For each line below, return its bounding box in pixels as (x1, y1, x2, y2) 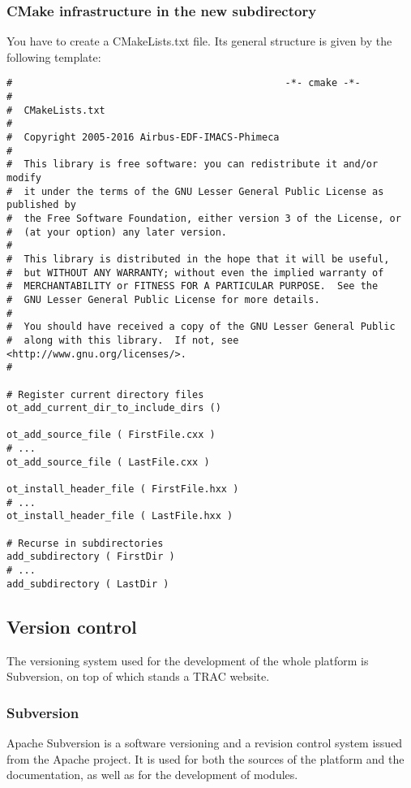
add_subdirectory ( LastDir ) (6, 578, 169, 590)
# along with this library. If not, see (6, 334, 239, 346)
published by (6, 199, 76, 211)
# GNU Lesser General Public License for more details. (6, 293, 320, 305)
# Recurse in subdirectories (6, 537, 164, 549)
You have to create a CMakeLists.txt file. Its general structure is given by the (6, 32, 392, 50)
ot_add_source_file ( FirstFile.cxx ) (6, 429, 216, 441)
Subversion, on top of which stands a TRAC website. (6, 668, 270, 685)
